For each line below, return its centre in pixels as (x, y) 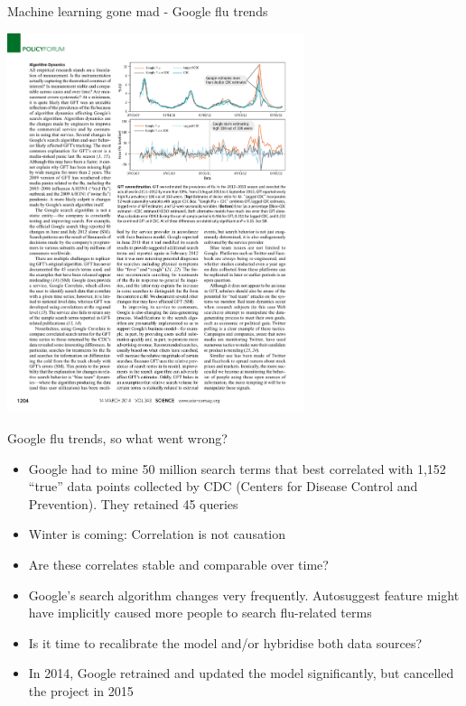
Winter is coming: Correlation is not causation (157, 534)
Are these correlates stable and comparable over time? (178, 565)
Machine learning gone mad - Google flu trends (138, 11)
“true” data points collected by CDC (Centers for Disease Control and (223, 486)
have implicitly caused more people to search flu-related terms (200, 613)
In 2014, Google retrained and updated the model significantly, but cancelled (241, 673)
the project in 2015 (81, 691)
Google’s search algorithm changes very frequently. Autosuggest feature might (244, 595)
